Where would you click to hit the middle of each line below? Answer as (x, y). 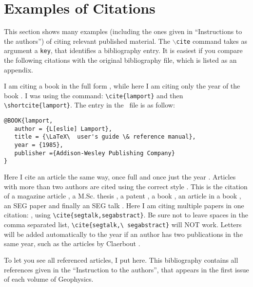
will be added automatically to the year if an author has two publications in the (123, 234)
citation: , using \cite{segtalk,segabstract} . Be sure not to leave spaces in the (126, 215)
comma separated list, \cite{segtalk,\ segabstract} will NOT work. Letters (123, 224)
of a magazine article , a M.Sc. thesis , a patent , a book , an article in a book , (123, 196)
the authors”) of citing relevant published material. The (87, 41)
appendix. (19, 69)
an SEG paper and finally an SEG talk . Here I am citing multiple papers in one (124, 205)
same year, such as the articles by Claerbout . (72, 243)
